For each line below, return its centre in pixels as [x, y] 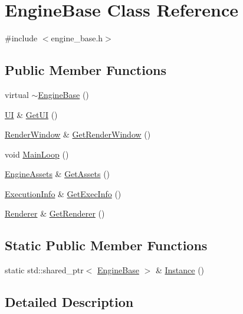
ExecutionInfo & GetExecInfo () [63, 193]
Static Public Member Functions [106, 245]
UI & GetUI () [31, 114]
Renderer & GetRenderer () [55, 213]
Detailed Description [69, 302]
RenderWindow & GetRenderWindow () [78, 134]
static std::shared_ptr [44, 270]
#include [21, 38]
